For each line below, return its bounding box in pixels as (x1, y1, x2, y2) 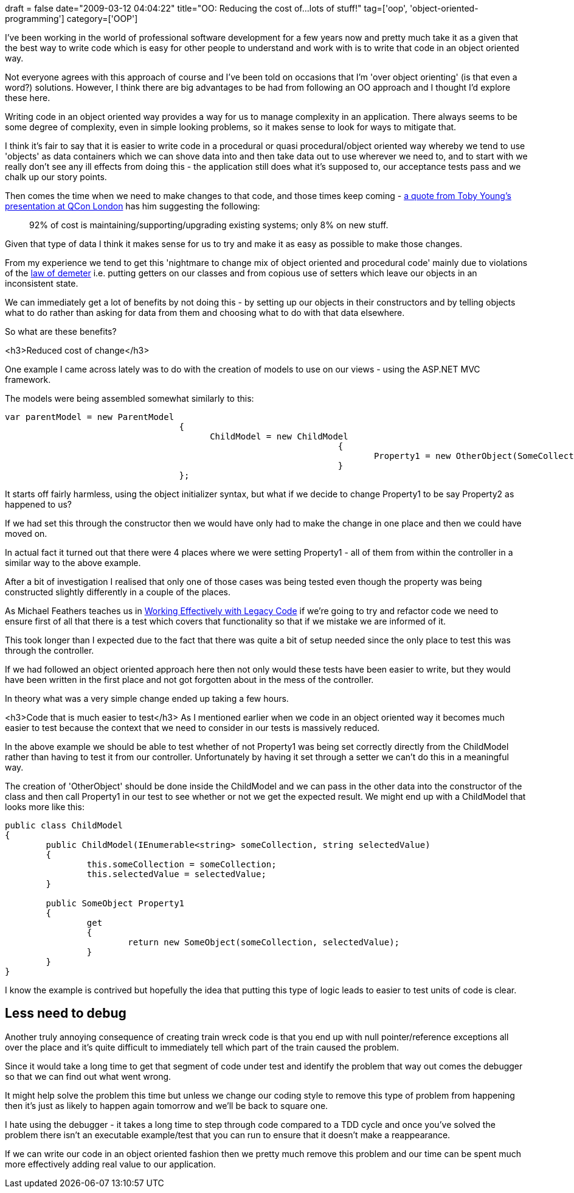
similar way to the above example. (5, 558, 141, 568)
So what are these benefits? (5, 326, 117, 337)
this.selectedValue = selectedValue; (86, 869, 266, 879)
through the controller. (5, 645, 94, 656)
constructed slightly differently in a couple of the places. (5, 587, 231, 597)
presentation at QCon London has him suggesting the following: (5, 201, 260, 211)
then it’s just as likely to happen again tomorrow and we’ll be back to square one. (5, 1100, 328, 1111)
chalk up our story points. (5, 172, 107, 182)
